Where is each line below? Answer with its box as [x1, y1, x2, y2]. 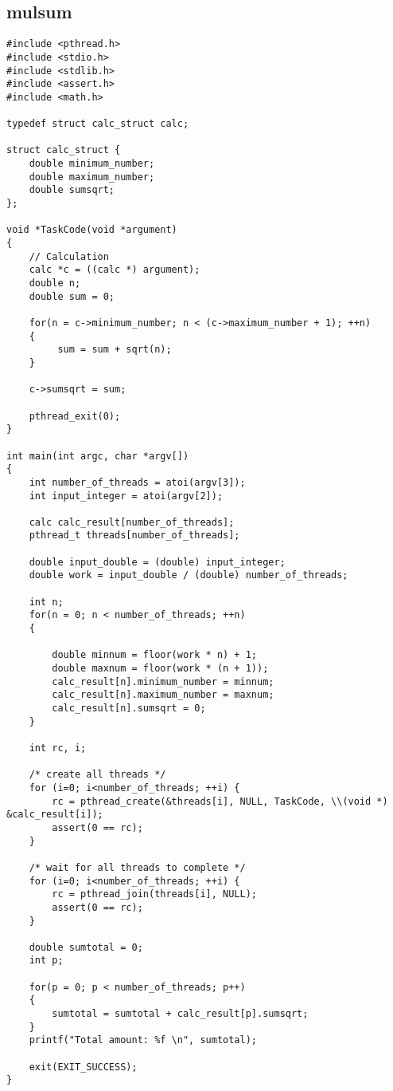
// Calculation [29, 250, 109, 262]
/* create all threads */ [29, 769, 166, 781]
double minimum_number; [29, 158, 155, 170]
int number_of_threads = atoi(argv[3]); [29, 476, 246, 488]
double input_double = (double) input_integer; [29, 556, 286, 568]
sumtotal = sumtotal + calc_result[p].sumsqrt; [52, 1008, 309, 1020]
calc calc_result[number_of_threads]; [29, 516, 235, 528]
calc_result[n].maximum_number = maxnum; [52, 689, 274, 701]
